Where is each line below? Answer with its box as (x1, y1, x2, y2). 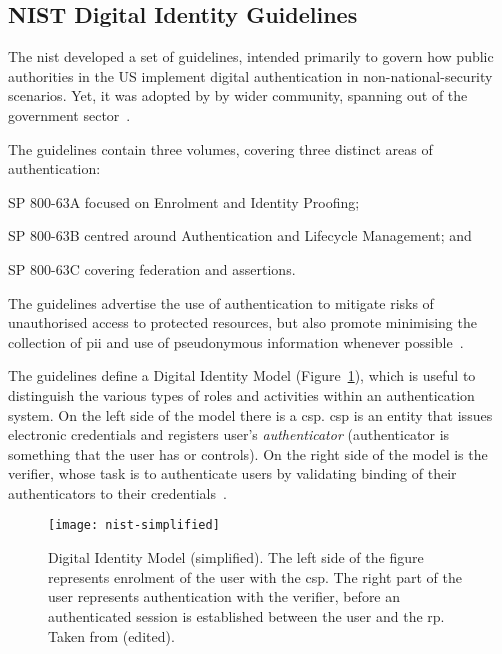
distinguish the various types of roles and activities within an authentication (8, 384, 475, 405)
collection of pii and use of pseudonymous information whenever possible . (8, 331, 464, 352)
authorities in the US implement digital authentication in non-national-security (8, 65, 493, 86)
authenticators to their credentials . (8, 482, 227, 503)
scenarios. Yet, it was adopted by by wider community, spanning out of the (8, 85, 468, 106)
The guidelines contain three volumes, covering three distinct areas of (8, 138, 433, 159)
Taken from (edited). (48, 625, 175, 646)
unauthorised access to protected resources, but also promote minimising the (8, 312, 477, 333)
